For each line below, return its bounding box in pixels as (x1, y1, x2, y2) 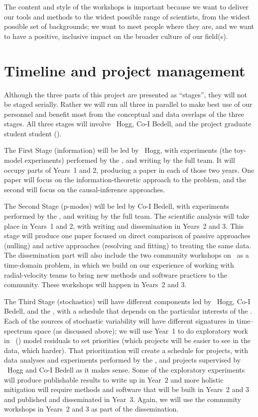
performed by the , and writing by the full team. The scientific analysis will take (4, 211, 250, 221)
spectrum (4, 325, 32, 336)
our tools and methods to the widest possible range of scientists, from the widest (4, 11, 250, 21)
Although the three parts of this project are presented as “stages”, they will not (4, 89, 248, 99)
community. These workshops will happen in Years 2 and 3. (4, 279, 187, 290)
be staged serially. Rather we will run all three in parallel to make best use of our (4, 99, 253, 109)
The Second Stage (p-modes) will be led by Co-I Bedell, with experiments (4, 201, 229, 211)
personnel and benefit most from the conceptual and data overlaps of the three (4, 108, 245, 119)
